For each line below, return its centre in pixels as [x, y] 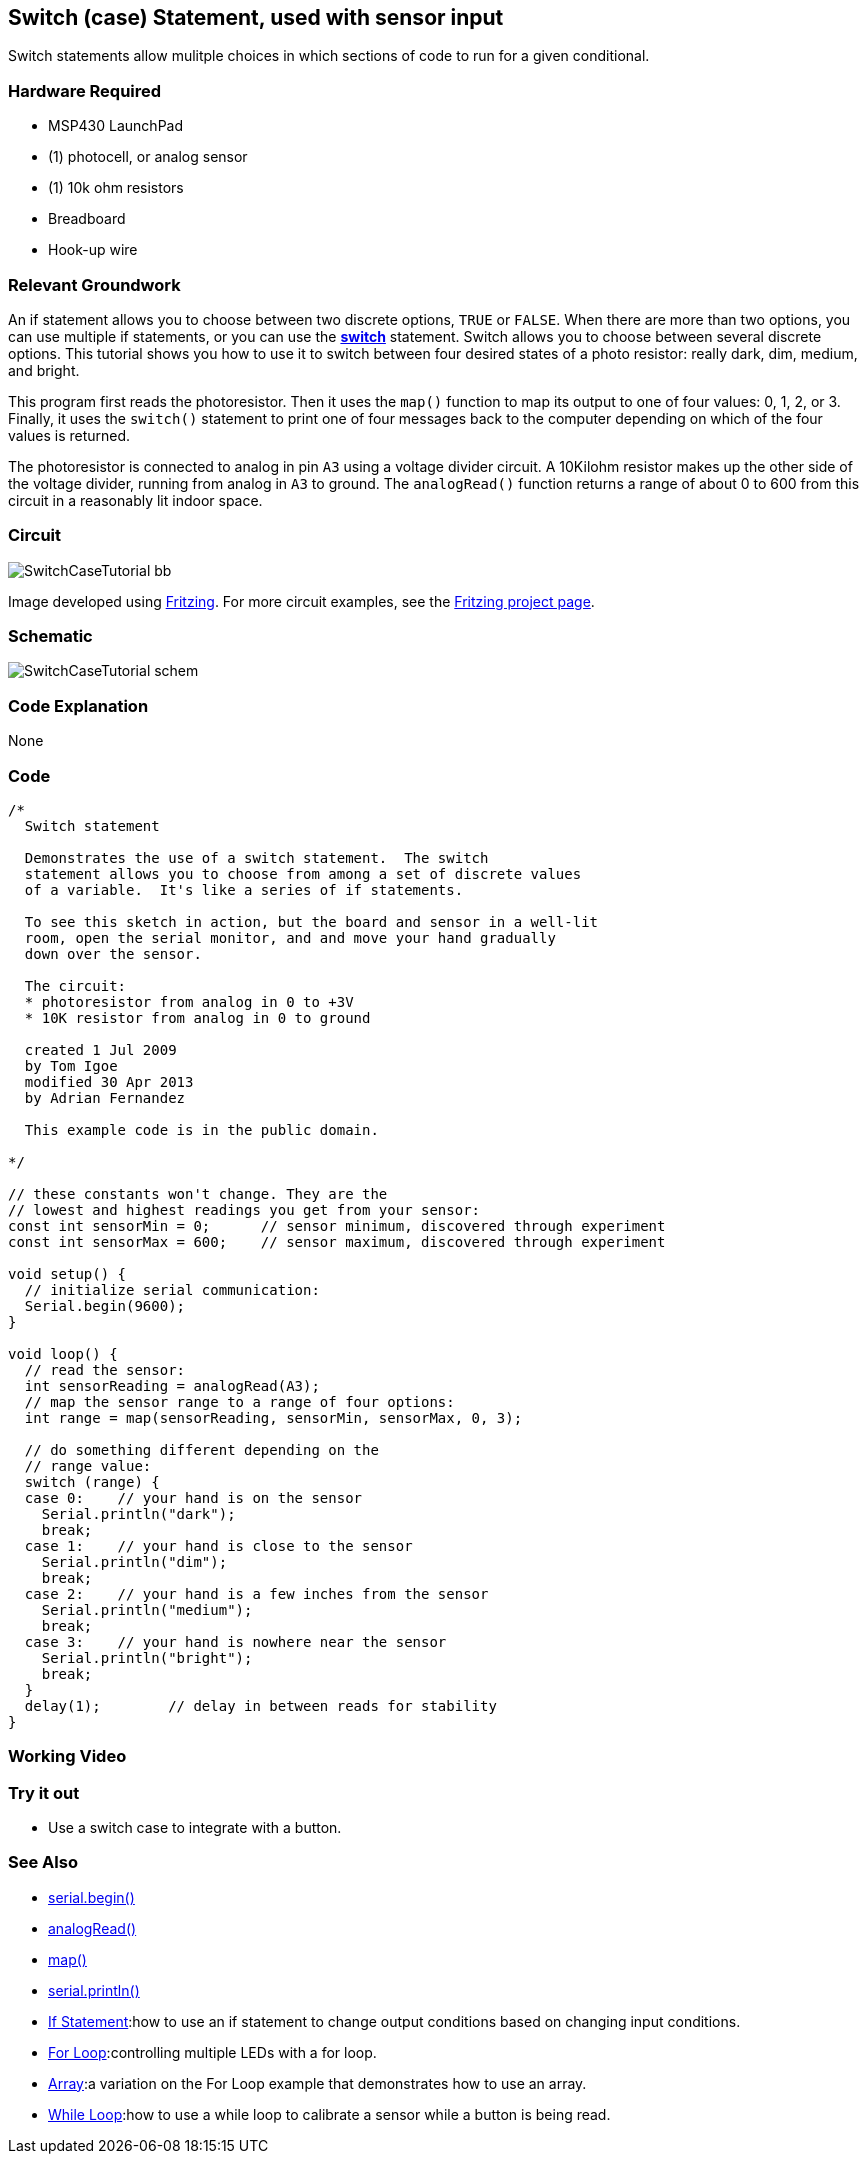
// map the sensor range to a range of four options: [239, 1401]
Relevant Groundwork [94, 284]
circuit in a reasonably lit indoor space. [135, 500]
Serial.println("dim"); [134, 1561]
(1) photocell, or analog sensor [148, 157]
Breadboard [87, 219]
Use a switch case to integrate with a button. [195, 1828]
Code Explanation [78, 705]
